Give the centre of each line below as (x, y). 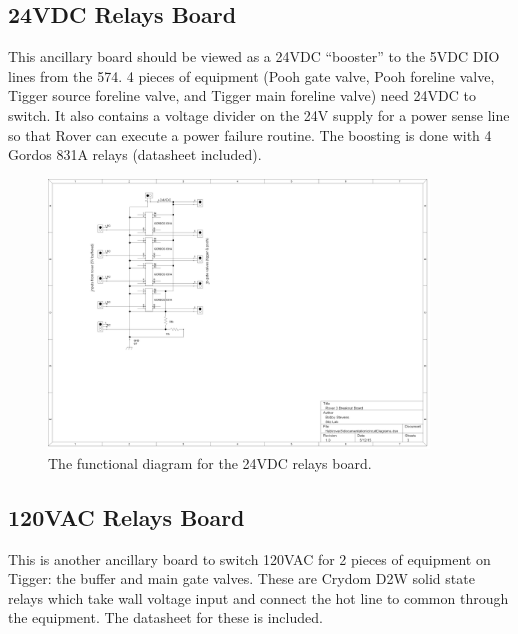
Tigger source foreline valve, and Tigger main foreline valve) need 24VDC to (242, 95)
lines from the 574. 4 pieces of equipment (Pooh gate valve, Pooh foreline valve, (251, 75)
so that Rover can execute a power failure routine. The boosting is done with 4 (250, 134)
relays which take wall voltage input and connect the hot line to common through (258, 597)
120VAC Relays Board (126, 516)
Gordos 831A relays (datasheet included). (135, 154)
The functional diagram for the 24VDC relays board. (210, 462)
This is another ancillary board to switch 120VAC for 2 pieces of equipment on (249, 558)
